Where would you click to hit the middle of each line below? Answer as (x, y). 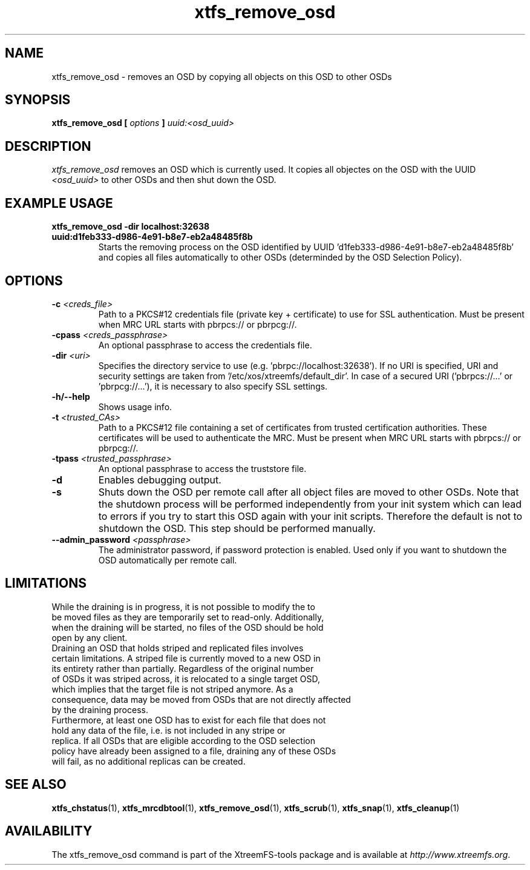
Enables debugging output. (160, 480)
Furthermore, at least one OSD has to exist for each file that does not (189, 720)
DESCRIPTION (48, 146)
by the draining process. (100, 709)
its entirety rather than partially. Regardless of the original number (183, 668)
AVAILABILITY (49, 831)
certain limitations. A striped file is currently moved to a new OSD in (186, 658)
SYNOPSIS (38, 100)
